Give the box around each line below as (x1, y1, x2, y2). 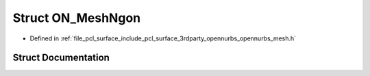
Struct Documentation (12, 52, 110, 64)
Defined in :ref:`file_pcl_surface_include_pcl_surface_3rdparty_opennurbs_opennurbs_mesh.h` (29, 34, 297, 42)
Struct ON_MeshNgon (12, 10, 140, 25)
